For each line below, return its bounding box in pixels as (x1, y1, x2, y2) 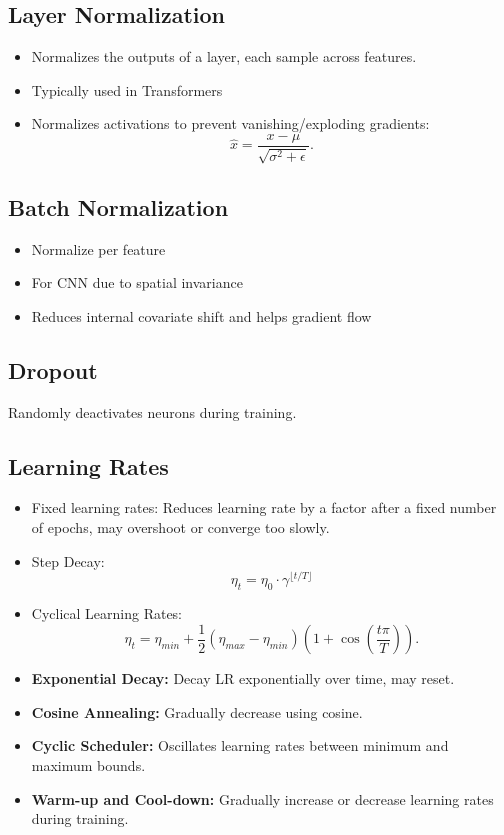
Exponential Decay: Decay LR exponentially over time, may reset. (31, 668, 455, 689)
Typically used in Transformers (31, 79, 223, 100)
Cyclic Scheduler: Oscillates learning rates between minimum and (31, 735, 449, 756)
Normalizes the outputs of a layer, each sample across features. (31, 46, 417, 67)
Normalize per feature (31, 238, 166, 259)
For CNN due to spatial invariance (31, 272, 243, 293)
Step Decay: (31, 550, 105, 571)
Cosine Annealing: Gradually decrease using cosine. (31, 701, 363, 722)
